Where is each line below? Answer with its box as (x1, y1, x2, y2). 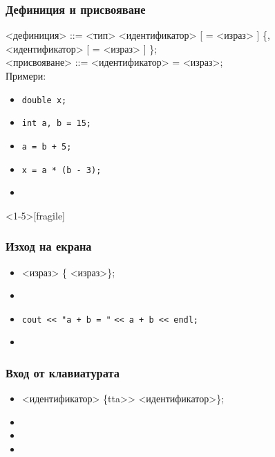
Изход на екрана (6, 238, 92, 255)
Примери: (6, 69, 46, 82)
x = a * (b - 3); (21, 165, 102, 175)
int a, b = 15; (21, 118, 92, 129)
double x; (21, 95, 67, 105)
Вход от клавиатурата (6, 364, 120, 381)
